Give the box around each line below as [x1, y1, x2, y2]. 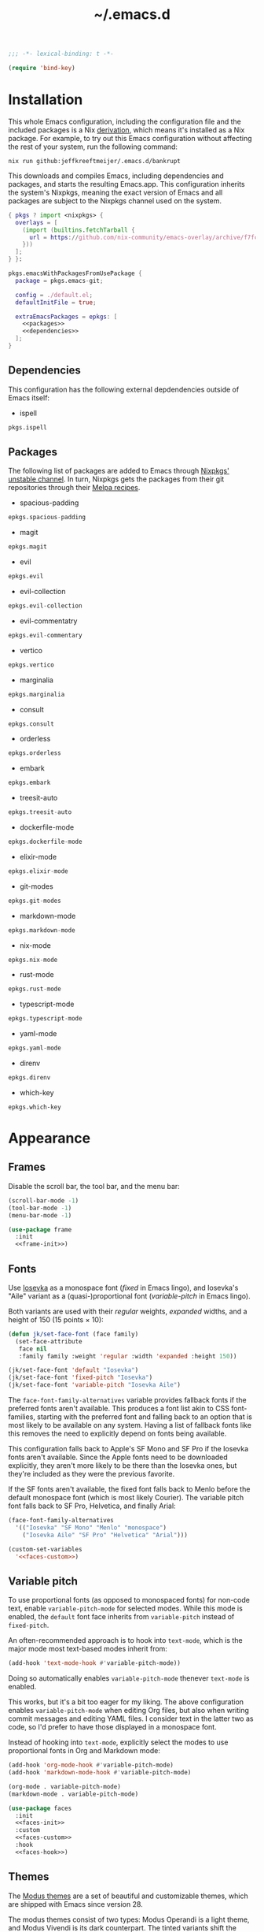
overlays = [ [15, 218, 58, 226]
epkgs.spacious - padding [8, 514, 86, 522]
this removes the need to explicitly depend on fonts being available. [8, 1429, 227, 1439]
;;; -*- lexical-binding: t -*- [8, 50, 114, 58]
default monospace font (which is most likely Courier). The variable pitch [8, 1493, 244, 1503]
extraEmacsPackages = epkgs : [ [15, 313, 118, 321]
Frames [8, 1161, 46, 1174]
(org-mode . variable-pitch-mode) [8, 1782, 122, 1790]
